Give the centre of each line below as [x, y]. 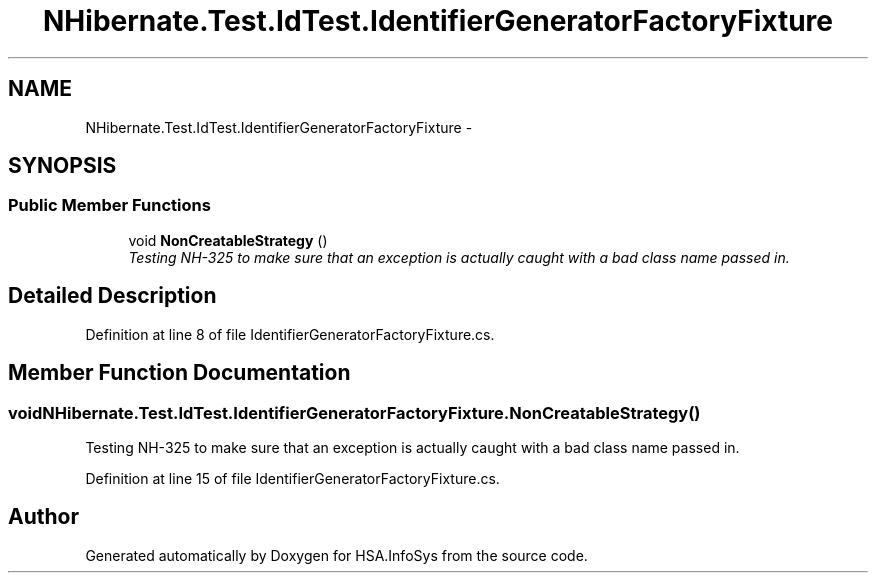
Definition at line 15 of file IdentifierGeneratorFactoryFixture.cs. [292, 478]
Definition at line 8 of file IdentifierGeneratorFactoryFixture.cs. [290, 334]
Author [43, 517]
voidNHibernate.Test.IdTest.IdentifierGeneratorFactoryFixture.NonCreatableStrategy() [354, 412]
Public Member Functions [109, 205]
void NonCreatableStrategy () [228, 240]
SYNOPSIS [62, 166]
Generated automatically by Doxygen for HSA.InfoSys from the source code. [336, 555]
